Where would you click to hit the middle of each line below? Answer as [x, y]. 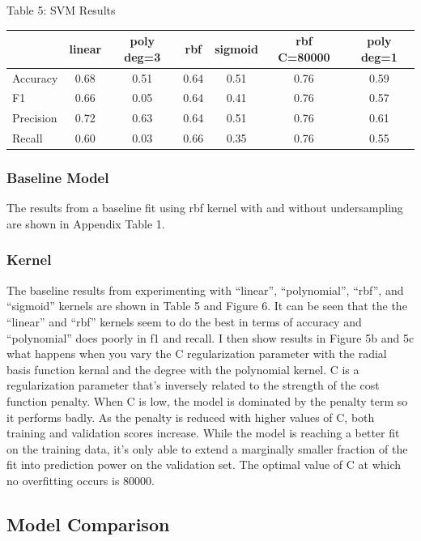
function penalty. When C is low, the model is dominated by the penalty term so [207, 400]
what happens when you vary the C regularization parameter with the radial [197, 354]
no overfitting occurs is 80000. [81, 480]
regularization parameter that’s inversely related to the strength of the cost [193, 385]
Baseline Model [58, 178]
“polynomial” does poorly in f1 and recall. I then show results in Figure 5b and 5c [210, 337]
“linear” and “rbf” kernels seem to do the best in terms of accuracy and [184, 321]
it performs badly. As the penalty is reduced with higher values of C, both [191, 417]
